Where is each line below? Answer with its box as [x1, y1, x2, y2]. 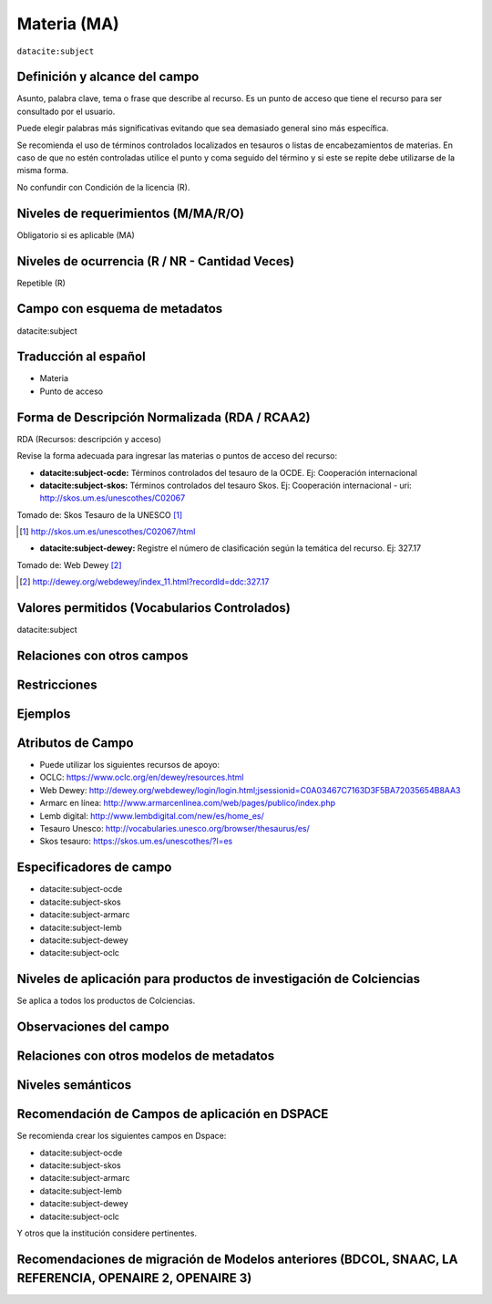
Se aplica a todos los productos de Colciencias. [16, 995, 196, 1007]
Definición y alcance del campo [16, 69, 200, 85]
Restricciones [16, 677, 97, 692]
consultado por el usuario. [16, 106, 116, 117]
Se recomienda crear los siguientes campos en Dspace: [16, 1131, 227, 1142]
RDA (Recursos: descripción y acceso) [16, 433, 162, 444]
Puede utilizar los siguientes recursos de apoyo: [39, 760, 220, 771]
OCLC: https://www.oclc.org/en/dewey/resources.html [39, 771, 244, 783]
